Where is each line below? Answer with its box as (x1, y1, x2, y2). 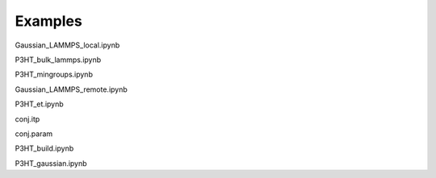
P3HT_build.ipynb (15, 143, 74, 153)
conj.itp (15, 114, 40, 124)
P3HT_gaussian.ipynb (15, 158, 88, 168)
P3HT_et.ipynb (15, 99, 64, 109)
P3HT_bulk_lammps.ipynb (15, 55, 102, 64)
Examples (15, 12, 82, 30)
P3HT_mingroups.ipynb (15, 69, 93, 80)
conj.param (15, 129, 53, 139)
